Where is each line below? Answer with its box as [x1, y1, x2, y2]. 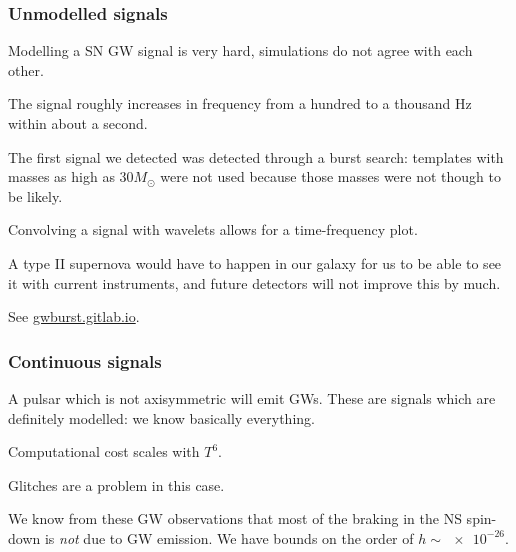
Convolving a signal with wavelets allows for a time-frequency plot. [8, 219, 418, 240]
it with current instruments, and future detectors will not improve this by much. [8, 272, 501, 293]
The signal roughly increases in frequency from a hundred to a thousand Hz [8, 93, 472, 114]
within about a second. [8, 113, 148, 133]
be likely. [8, 185, 63, 206]
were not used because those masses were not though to [160, 166, 501, 187]
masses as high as [8, 166, 115, 187]
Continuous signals [8, 348, 162, 373]
